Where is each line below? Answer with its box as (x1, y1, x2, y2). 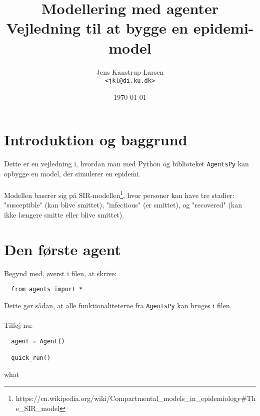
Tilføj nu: (4, 320, 33, 330)
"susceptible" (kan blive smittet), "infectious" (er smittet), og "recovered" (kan (4, 199, 242, 210)
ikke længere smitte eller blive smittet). (4, 209, 124, 220)
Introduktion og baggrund (4, 129, 187, 150)
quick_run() (11, 354, 51, 362)
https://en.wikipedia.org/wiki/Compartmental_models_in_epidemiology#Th (15, 393, 256, 403)
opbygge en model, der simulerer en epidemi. (4, 168, 141, 178)
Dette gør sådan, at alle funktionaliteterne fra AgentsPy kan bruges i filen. (4, 300, 232, 310)
